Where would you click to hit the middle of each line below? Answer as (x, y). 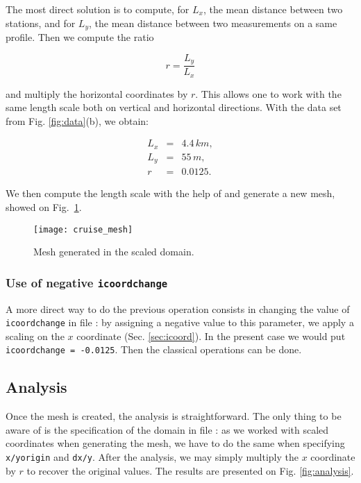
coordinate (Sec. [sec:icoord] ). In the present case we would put (211, 336)
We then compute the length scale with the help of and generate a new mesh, (170, 193)
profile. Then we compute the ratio (80, 37)
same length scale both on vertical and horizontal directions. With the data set (174, 107)
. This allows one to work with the (268, 93)
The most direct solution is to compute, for (98, 9)
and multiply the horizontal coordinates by (97, 93)
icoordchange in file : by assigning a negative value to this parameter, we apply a (180, 322)
